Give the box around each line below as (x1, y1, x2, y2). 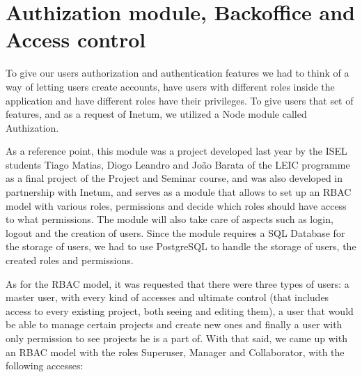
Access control (6, 25, 146, 54)
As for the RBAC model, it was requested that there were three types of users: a (6, 276, 349, 291)
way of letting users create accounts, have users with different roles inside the (6, 79, 335, 93)
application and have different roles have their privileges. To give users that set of (6, 93, 354, 107)
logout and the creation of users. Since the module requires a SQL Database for (6, 225, 345, 240)
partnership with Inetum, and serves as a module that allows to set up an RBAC (6, 185, 352, 199)
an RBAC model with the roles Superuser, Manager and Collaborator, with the (6, 344, 345, 359)
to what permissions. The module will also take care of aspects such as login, (6, 212, 333, 226)
